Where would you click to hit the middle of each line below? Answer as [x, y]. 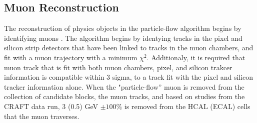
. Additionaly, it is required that [196, 57]
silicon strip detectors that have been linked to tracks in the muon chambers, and [129, 48]
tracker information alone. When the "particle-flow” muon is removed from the [124, 86]
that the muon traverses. [42, 116]
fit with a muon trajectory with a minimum [71, 57]
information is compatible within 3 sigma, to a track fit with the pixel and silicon [129, 77]
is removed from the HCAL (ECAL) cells [187, 106]
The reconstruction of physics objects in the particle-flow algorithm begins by [123, 28]
